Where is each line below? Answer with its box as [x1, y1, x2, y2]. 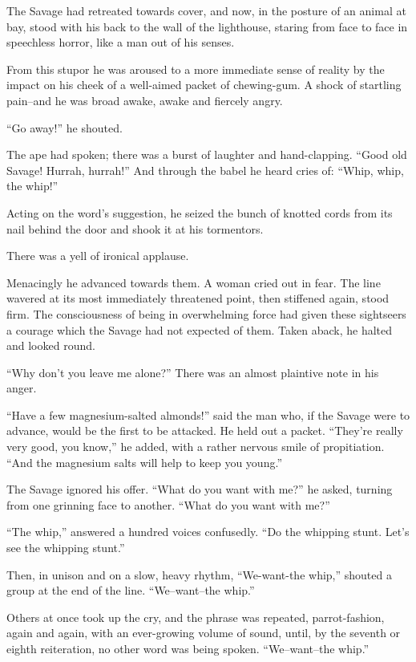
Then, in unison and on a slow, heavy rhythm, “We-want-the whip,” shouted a [6, 566, 392, 583]
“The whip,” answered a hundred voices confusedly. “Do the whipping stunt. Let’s [6, 523, 410, 540]
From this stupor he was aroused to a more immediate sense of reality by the [6, 60, 385, 77]
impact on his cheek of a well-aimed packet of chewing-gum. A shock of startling [6, 76, 402, 93]
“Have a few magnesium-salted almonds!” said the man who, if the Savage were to [6, 406, 410, 423]
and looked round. [6, 337, 95, 354]
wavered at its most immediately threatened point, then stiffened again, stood [6, 290, 390, 307]
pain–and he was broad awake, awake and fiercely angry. [6, 91, 283, 108]
